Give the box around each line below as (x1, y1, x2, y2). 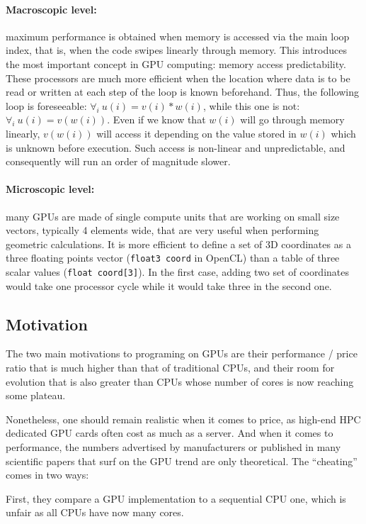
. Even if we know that (107, 112, 206, 127)
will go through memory (240, 112, 345, 127)
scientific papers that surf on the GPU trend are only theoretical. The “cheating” (6, 453, 358, 468)
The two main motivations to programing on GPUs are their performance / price (6, 346, 358, 361)
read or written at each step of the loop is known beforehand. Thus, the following (6, 84, 359, 99)
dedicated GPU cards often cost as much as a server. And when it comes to (6, 425, 333, 440)
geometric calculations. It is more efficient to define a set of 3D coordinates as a (6, 236, 351, 251)
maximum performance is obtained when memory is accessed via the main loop (6, 28, 350, 43)
